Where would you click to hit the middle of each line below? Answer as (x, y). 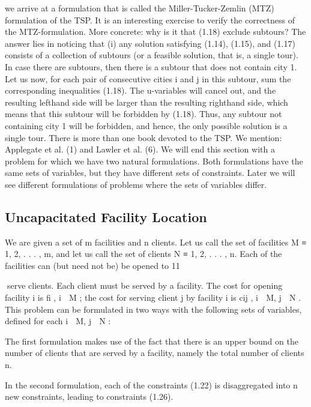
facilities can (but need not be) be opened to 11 (92, 265)
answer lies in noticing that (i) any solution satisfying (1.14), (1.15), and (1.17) (150, 43)
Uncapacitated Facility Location (106, 216)
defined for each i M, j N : (58, 321)
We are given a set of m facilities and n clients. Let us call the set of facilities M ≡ (156, 242)
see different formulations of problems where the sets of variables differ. (136, 184)
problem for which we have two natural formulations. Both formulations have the (154, 161)
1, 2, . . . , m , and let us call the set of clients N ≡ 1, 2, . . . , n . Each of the (143, 254)
